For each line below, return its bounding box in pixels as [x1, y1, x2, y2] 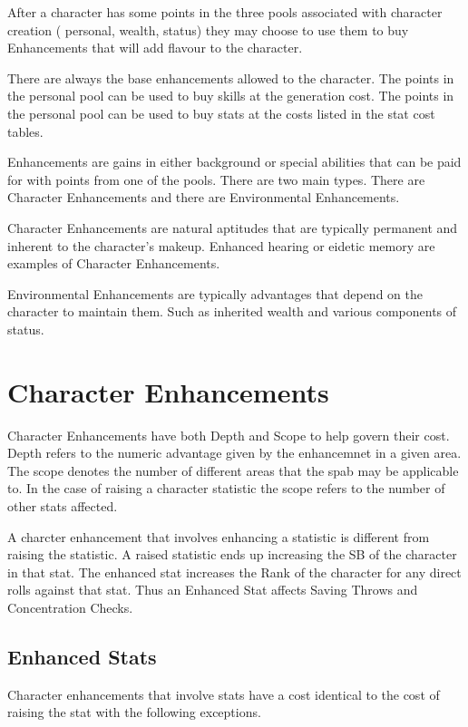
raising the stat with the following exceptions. [7, 703, 261, 722]
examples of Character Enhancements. [7, 254, 220, 273]
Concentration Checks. [7, 597, 133, 616]
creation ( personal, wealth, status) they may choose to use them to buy [7, 20, 409, 39]
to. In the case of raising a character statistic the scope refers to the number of [7, 479, 445, 498]
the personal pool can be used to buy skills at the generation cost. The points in [7, 86, 454, 105]
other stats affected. [7, 497, 118, 515]
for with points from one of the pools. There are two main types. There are [7, 170, 425, 189]
